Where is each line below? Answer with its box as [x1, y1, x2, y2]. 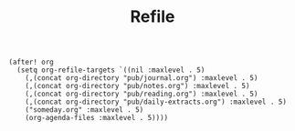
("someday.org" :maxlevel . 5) [25, 106, 144, 115]
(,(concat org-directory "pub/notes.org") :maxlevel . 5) [25, 82, 250, 91]
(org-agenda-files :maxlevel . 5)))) [25, 114, 169, 123]
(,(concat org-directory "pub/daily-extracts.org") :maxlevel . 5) [25, 97, 287, 106]
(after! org [8, 57, 54, 67]
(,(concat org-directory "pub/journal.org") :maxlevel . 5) [25, 74, 258, 83]
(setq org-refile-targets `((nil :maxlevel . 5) [16, 65, 205, 75]
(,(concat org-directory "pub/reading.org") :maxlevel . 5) [25, 89, 258, 99]
